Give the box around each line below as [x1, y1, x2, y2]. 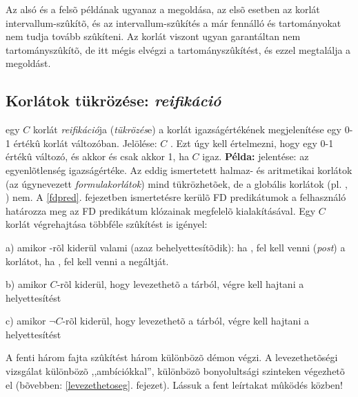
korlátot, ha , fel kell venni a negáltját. [6, 253, 169, 268]
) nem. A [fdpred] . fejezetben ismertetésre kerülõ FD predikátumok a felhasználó [6, 190, 346, 204]
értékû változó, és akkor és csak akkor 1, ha [6, 149, 189, 164]
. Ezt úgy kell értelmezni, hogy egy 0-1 [170, 135, 334, 150]
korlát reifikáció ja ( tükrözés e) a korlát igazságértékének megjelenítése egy [32, 122, 341, 137]
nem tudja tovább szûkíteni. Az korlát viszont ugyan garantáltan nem [6, 29, 301, 43]
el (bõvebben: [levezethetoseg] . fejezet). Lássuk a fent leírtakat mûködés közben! [6, 377, 343, 391]
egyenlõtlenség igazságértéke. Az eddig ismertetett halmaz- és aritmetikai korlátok [6, 162, 352, 177]
